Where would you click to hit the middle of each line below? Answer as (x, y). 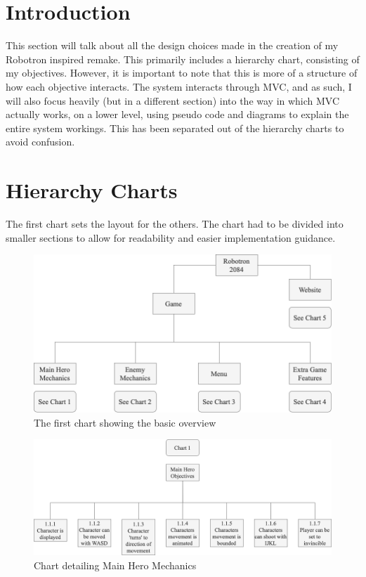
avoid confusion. (40, 142)
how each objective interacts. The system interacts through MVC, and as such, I (179, 86)
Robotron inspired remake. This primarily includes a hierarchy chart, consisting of (183, 59)
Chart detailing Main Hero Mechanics (115, 565)
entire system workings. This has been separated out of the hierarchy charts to (175, 128)
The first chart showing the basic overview (125, 422)
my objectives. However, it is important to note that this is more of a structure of (182, 73)
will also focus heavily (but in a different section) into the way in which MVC (173, 100)
